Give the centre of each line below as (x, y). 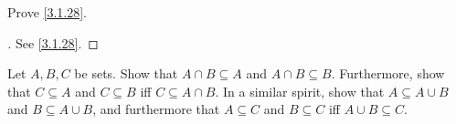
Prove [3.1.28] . (47, 12)
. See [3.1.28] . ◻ (53, 42)
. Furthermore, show (388, 73)
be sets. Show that (126, 73)
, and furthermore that (156, 109)
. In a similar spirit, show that (300, 91)
